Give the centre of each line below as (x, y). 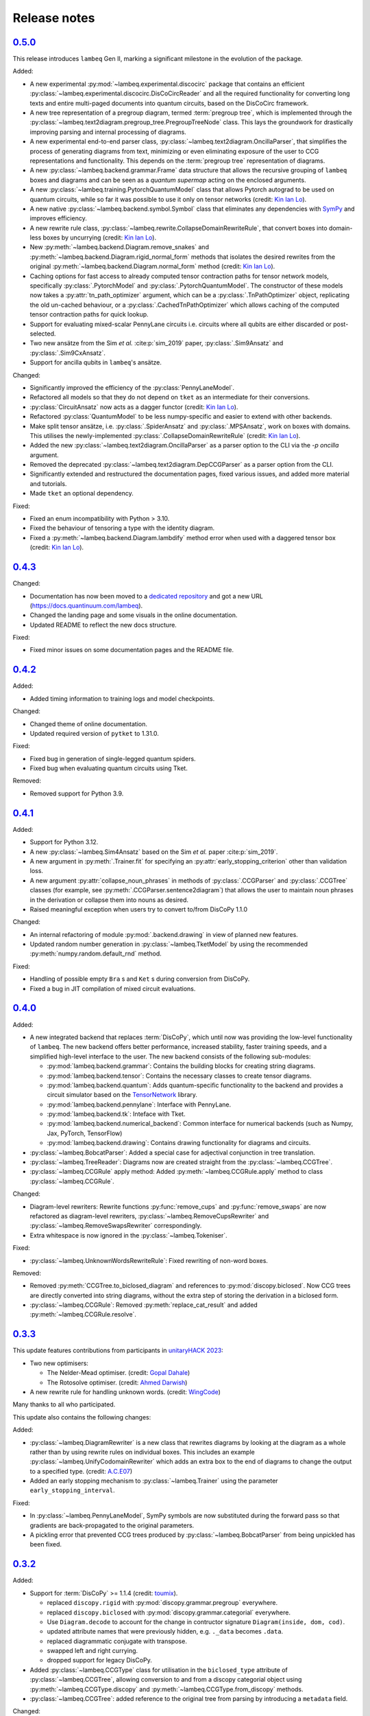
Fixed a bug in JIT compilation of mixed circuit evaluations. (113, 988)
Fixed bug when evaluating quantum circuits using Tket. (109, 768)
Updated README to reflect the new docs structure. (103, 625)
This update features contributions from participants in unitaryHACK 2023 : (118, 1350)
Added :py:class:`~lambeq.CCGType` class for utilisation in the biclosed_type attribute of (159, 1670)
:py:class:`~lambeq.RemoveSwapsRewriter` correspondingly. (116, 1226)
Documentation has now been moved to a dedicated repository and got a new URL (146, 596)
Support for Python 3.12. (64, 842)
